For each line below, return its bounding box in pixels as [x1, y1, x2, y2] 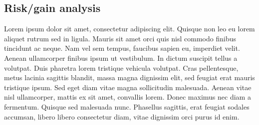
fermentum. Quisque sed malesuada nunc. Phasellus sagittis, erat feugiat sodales [4, 101, 250, 112]
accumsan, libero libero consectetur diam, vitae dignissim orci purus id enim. [4, 111, 240, 122]
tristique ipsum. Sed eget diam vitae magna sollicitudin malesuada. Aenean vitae [4, 82, 252, 92]
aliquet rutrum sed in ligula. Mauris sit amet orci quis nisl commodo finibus [4, 33, 236, 43]
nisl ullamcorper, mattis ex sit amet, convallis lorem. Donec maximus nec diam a [4, 92, 251, 102]
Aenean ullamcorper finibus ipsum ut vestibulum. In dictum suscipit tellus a [4, 52, 238, 63]
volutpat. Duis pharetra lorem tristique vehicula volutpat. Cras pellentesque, [4, 62, 239, 73]
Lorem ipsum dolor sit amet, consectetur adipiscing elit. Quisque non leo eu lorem [4, 23, 255, 34]
